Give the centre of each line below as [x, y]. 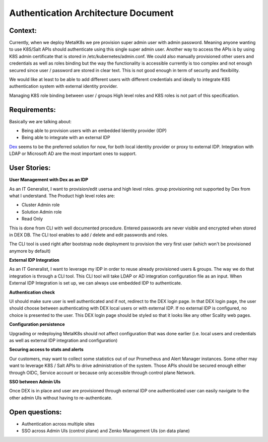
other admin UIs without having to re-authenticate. [61, 398]
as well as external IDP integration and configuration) [63, 340]
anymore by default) [30, 251]
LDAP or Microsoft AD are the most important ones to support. [73, 153]
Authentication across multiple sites [58, 424]
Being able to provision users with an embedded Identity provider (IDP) [94, 131]
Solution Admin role [42, 212]
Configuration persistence [37, 324]
